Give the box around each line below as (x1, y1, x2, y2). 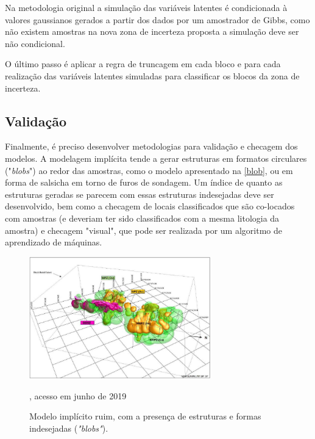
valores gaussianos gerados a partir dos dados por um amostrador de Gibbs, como (5, 13, 310, 26)
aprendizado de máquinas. (5, 236, 102, 249)
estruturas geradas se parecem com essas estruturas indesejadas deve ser (5, 187, 274, 200)
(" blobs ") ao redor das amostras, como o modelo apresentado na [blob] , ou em (5, 164, 293, 176)
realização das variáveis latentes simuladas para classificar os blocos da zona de (5, 69, 300, 82)
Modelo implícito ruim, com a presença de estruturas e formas (29, 410, 261, 423)
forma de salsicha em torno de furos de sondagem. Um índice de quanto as (5, 176, 283, 189)
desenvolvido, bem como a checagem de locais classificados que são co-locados (5, 200, 295, 212)
